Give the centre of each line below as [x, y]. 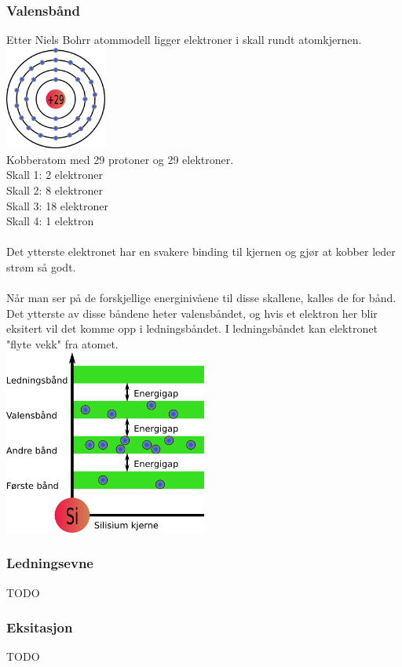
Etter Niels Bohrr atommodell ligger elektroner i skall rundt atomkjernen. [184, 40]
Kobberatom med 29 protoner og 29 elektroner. [120, 159]
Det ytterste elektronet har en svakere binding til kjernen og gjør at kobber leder [201, 251]
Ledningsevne [50, 563]
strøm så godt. [41, 267]
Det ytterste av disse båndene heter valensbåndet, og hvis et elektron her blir [192, 313]
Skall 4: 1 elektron [50, 221]
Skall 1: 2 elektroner [55, 175]
